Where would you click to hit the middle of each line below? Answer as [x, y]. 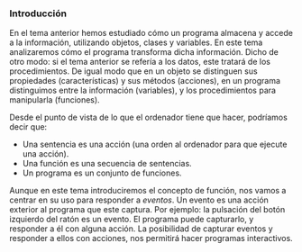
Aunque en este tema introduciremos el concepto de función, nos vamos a [148, 191]
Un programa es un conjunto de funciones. [102, 173]
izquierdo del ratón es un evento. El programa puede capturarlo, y [132, 220]
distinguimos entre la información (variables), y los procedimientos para [143, 90]
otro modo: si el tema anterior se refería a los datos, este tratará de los [140, 62]
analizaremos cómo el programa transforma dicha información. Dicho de [144, 52]
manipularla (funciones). [55, 100]
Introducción [38, 13]
